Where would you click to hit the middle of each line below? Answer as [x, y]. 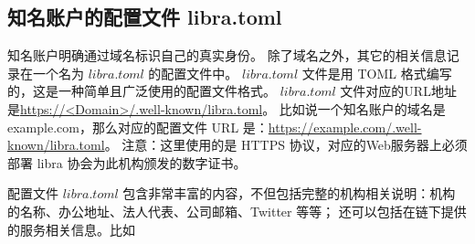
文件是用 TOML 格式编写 [377, 73]
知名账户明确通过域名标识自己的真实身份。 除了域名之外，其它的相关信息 [227, 55]
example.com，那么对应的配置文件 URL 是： [138, 127]
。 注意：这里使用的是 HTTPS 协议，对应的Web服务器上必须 [286, 145]
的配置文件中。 [193, 73]
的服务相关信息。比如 [71, 229]
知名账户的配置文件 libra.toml [145, 17]
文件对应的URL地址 [398, 91]
